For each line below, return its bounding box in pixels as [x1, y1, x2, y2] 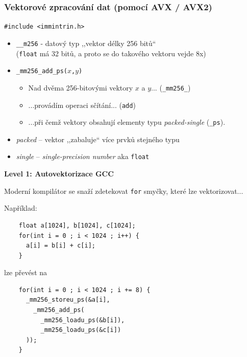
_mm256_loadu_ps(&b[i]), [40, 316, 125, 324]
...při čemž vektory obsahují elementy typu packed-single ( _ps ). [28, 117, 226, 127]
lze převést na [4, 267, 47, 278]
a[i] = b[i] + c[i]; [26, 242, 95, 250]
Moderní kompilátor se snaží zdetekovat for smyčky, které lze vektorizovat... [4, 185, 243, 196]
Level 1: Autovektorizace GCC [4, 168, 114, 179]
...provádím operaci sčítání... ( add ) [28, 99, 136, 110]
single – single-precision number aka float [16, 151, 150, 162]
